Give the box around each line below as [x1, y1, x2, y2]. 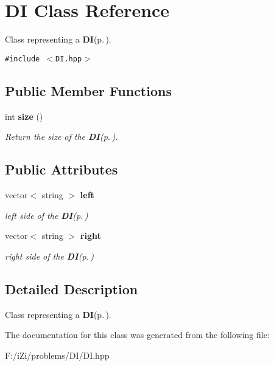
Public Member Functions [5, 81, 172, 100]
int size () [5, 109, 43, 122]
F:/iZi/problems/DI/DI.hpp [5, 348, 110, 361]
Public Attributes [5, 160, 118, 179]
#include [5, 54, 40, 63]
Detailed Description [5, 279, 138, 298]
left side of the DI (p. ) [5, 209, 88, 221]
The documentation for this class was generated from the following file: [5, 328, 270, 341]
